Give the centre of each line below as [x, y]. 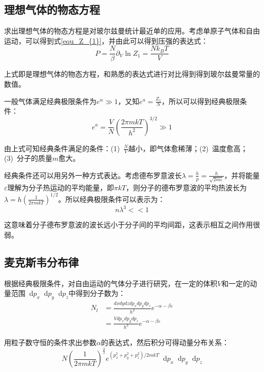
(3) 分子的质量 [28, 158]
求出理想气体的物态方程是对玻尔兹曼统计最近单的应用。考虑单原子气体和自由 [132, 31]
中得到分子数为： [97, 293]
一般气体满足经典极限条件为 [50, 101]
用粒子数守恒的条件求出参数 [50, 342]
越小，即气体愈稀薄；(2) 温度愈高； [188, 148]
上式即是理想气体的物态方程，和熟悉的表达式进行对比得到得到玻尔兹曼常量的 [132, 74]
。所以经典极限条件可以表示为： [111, 199]
